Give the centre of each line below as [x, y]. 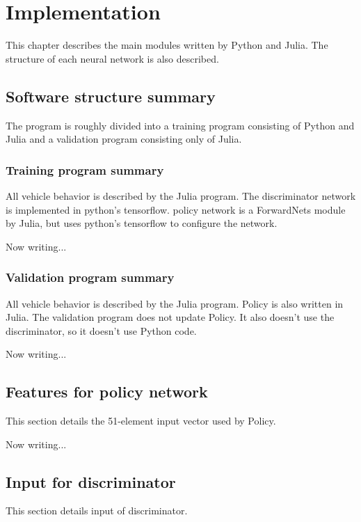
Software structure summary [111, 96]
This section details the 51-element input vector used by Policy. [141, 421]
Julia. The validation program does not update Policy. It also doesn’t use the [170, 317]
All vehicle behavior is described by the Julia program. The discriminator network [181, 195]
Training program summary [85, 169]
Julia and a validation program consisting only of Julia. [124, 139]
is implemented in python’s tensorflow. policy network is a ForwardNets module [176, 209]
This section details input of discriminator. [97, 511]
